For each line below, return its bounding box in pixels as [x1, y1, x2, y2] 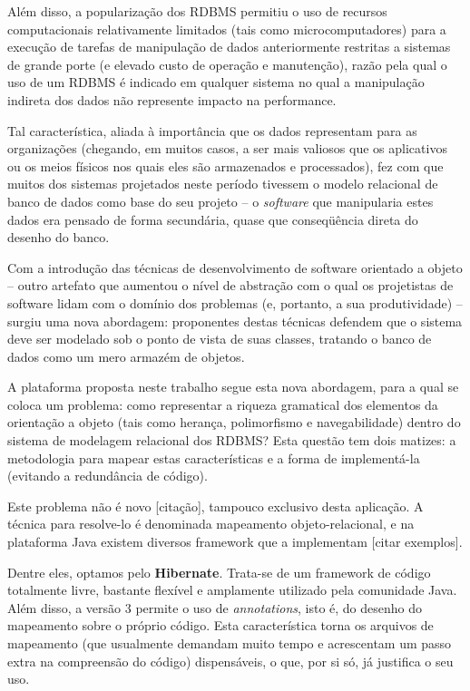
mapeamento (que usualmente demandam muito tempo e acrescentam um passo [7, 634, 452, 652]
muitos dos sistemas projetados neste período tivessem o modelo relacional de [7, 174, 438, 193]
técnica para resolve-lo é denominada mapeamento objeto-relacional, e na [7, 514, 415, 533]
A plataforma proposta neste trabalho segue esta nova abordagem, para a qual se [7, 377, 459, 396]
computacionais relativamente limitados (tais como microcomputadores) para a [7, 19, 446, 38]
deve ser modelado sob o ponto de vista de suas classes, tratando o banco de [7, 329, 432, 348]
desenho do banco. [7, 228, 110, 247]
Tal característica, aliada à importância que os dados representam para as [7, 121, 417, 140]
